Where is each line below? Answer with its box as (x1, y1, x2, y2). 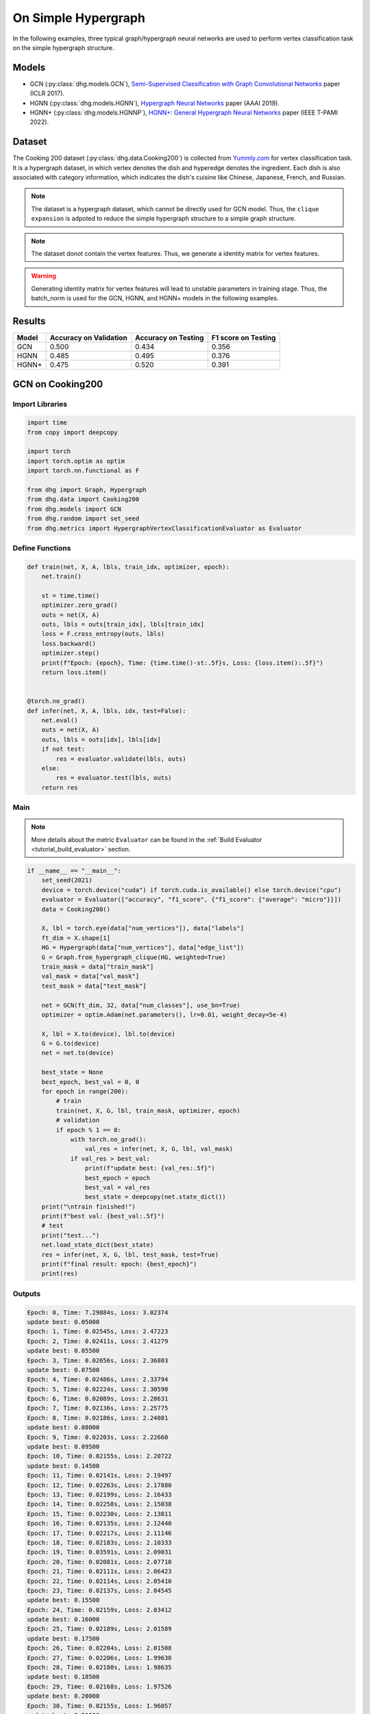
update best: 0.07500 (27, 1366, 100, 1374)
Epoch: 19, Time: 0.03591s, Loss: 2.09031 (27, 1548, 172, 1556)
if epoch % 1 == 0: (56, 1126, 121, 1134)
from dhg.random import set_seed (27, 515, 140, 522)
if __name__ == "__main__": (27, 867, 121, 875)
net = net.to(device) (41, 1049, 114, 1057)
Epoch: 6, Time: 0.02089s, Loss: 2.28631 (27, 1395, 169, 1403)
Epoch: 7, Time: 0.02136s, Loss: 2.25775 (27, 1404, 169, 1412)
